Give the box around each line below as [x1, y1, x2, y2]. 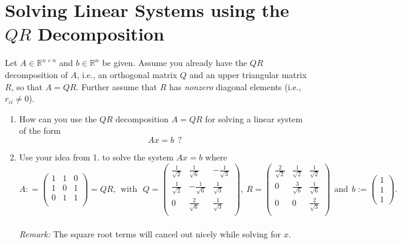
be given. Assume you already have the [102, 56, 247, 69]
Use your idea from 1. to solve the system [19, 150, 174, 163]
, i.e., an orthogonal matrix [76, 68, 178, 81]
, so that [11, 80, 43, 93]
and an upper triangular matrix [189, 68, 307, 81]
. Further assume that [76, 80, 158, 93]
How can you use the [19, 112, 97, 125]
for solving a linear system [205, 112, 303, 125]
